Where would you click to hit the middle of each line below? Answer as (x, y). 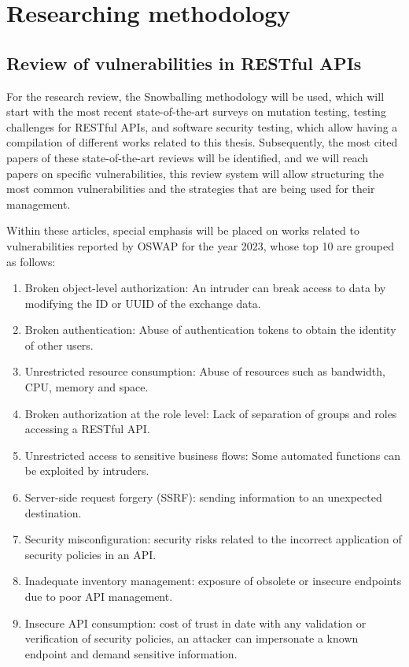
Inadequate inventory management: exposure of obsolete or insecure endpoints (213, 581)
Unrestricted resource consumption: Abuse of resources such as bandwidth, (205, 371)
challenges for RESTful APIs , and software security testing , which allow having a (202, 126)
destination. (53, 512)
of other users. (59, 345)
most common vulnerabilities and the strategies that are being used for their (191, 189)
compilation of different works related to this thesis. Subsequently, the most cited (202, 142)
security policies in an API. (90, 554)
